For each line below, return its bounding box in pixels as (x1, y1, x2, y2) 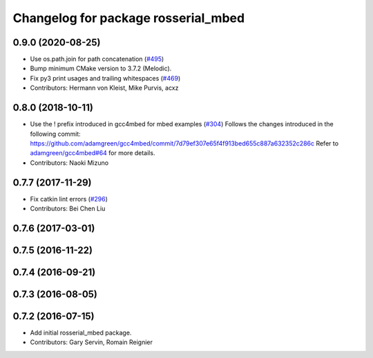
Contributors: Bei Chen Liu (30, 204, 106, 212)
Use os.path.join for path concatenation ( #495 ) (30, 55, 164, 63)
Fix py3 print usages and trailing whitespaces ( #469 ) (30, 74, 181, 82)
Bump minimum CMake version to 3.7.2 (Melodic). (30, 64, 172, 72)
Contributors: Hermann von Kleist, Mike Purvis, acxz (30, 83, 179, 92)
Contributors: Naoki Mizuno (30, 159, 109, 167)
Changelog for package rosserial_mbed (12, 10, 245, 26)
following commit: (30, 130, 81, 138)
